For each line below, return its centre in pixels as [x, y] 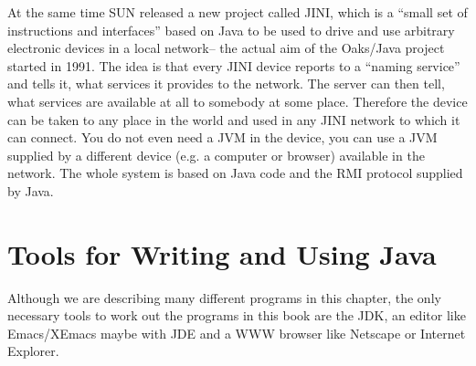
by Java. [31, 190]
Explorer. [33, 351]
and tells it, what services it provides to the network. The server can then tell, [226, 84]
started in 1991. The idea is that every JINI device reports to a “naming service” [234, 65]
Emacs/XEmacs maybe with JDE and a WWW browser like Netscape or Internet [237, 333]
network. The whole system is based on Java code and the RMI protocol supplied [235, 173]
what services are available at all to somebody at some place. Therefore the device [238, 101]
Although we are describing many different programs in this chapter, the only [224, 297]
